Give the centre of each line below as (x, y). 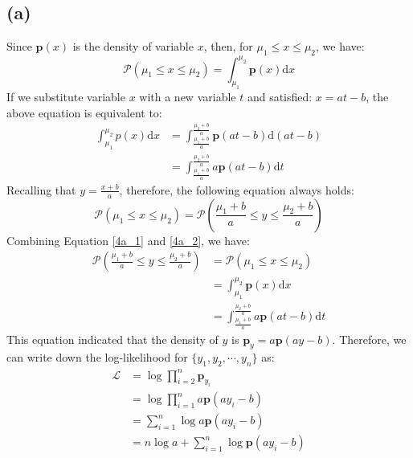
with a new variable (188, 97)
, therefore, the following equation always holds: (237, 189)
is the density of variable (133, 46)
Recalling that (41, 189)
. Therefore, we (369, 339)
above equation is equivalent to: (84, 112)
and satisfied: (280, 97)
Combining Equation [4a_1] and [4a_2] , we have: (128, 240)
